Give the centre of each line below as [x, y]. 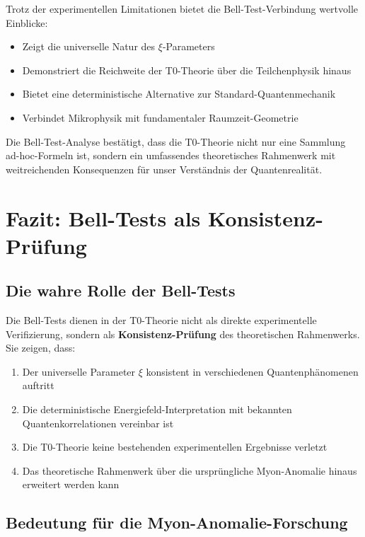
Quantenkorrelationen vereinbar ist [98, 423]
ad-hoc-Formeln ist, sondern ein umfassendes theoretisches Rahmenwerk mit [171, 155]
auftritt [38, 385]
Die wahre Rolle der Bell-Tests [121, 290]
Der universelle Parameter [79, 371]
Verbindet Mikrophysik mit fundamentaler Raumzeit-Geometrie [160, 117]
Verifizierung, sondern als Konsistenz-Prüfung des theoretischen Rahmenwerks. [183, 334]
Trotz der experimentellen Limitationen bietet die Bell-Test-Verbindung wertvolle [182, 8]
